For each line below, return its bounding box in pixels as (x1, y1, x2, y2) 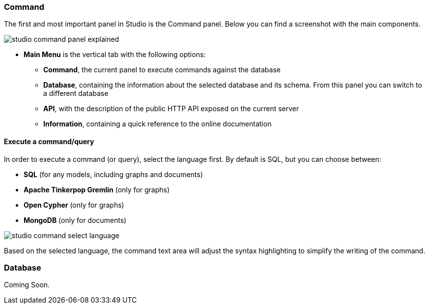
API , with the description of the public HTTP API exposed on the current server (43, 104, 299, 113)
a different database (43, 89, 109, 98)
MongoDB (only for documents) (24, 216, 127, 224)
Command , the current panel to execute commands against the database (43, 65, 281, 74)
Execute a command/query (4, 137, 94, 146)
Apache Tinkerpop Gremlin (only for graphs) (24, 185, 170, 194)
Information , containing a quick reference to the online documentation (43, 120, 272, 128)
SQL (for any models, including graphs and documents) (24, 170, 203, 179)
